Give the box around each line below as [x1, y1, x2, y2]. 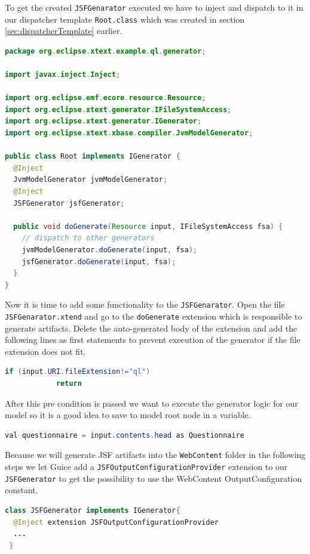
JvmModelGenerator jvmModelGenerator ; [13, 175, 168, 184]
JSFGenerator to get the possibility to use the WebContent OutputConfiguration [5, 472, 302, 484]
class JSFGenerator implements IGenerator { [5, 506, 180, 515]
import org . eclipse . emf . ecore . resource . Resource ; [5, 94, 206, 103]
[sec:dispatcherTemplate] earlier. [5, 24, 122, 37]
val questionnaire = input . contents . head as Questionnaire [5, 431, 244, 440]
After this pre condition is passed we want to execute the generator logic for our [5, 397, 298, 409]
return [56, 379, 82, 388]
